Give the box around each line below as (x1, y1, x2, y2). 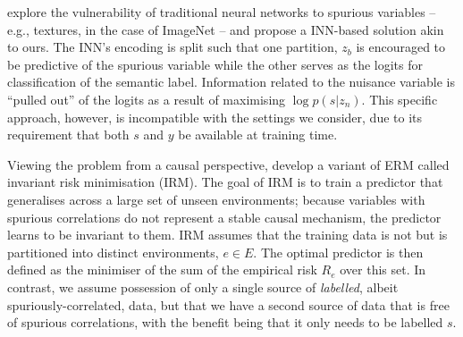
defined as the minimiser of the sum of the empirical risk (7, 260, 317, 279)
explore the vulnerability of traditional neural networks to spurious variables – (7, 3, 436, 21)
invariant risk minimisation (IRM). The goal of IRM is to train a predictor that (7, 173, 443, 191)
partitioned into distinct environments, (7, 242, 219, 261)
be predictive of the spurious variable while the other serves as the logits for (7, 55, 424, 73)
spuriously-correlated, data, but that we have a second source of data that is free (7, 295, 450, 314)
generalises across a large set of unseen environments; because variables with (7, 190, 425, 208)
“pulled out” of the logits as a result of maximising (7, 89, 286, 108)
